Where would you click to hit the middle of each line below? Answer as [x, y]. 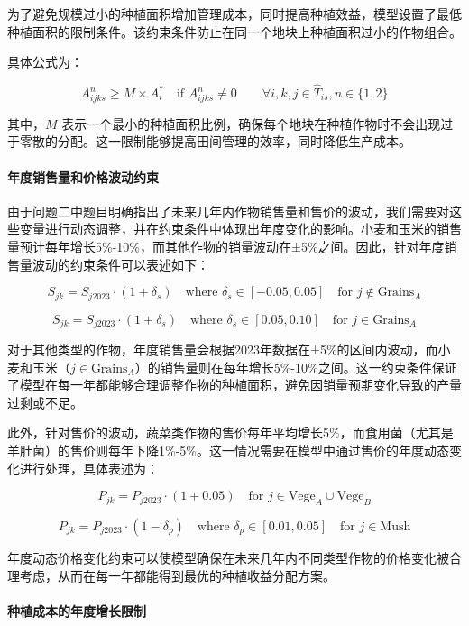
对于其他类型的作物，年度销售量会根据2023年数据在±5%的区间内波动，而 [223, 349]
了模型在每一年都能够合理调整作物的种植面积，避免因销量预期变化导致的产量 [234, 385]
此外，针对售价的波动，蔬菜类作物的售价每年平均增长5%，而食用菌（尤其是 [230, 433]
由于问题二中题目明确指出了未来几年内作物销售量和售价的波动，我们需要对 [228, 211]
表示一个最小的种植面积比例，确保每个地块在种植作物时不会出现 [251, 123]
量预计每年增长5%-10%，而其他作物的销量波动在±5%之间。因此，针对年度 [226, 246]
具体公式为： [45, 62]
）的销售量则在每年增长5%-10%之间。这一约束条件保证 [296, 367]
